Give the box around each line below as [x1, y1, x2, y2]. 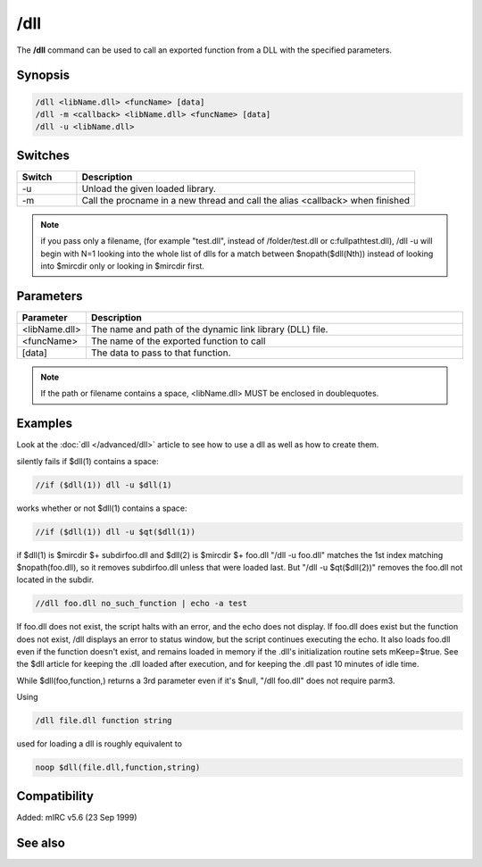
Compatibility [16, 788, 94, 804]
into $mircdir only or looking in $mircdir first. [40, 261, 205, 271]
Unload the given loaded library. [81, 182, 216, 195]
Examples [16, 416, 73, 431]
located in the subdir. [16, 574, 95, 585]
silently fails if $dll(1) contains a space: [16, 455, 160, 466]
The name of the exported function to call [90, 335, 266, 347]
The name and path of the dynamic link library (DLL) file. [90, 322, 328, 335]
